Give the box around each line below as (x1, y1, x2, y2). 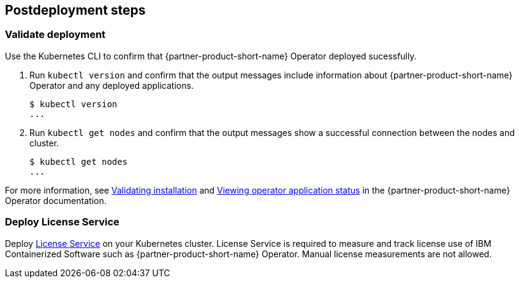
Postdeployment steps (5, 2, 146, 18)
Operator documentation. (5, 195, 107, 206)
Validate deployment (5, 28, 106, 41)
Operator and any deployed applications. (29, 80, 194, 91)
